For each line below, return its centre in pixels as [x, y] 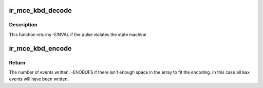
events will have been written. [39, 79]
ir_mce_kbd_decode [40, 10]
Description [23, 25]
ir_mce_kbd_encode [40, 48]
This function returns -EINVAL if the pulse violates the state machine [78, 35]
